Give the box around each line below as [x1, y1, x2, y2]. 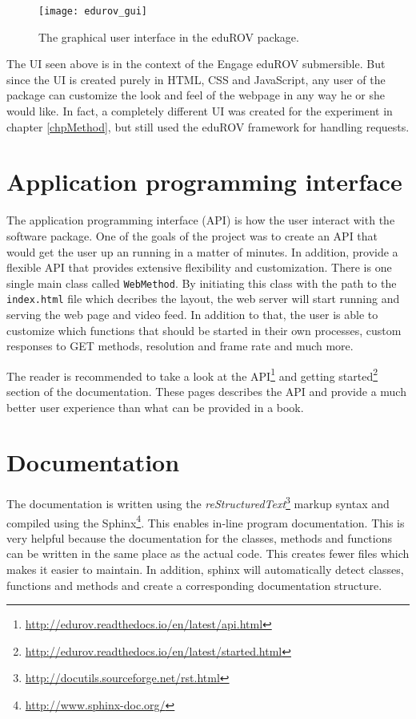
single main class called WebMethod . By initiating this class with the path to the [6, 274, 397, 291]
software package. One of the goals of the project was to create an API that [6, 227, 378, 244]
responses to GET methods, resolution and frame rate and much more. [6, 337, 354, 354]
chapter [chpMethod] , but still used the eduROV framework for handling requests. [6, 118, 410, 135]
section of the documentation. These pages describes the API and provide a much [6, 383, 406, 400]
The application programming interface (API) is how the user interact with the [6, 212, 395, 228]
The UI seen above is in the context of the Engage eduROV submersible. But [6, 55, 386, 72]
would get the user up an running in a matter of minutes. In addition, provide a [6, 243, 398, 260]
